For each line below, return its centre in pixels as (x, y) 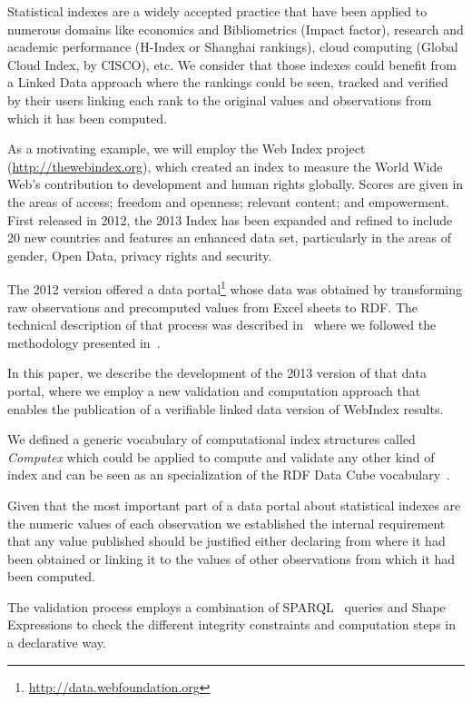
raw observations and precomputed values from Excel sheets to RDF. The (213, 307)
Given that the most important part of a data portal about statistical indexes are (234, 505)
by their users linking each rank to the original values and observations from (220, 99)
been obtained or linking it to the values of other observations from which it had (231, 558)
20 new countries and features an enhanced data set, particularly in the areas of (229, 238)
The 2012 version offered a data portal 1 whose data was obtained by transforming (235, 287)
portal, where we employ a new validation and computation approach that (214, 390)
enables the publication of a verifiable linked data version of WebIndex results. (226, 408)
